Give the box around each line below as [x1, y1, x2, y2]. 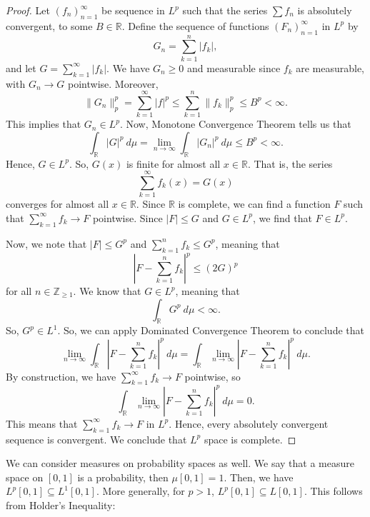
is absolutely [297, 3, 352, 17]
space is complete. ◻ [204, 431, 296, 446]
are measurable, [296, 60, 365, 75]
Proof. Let [6, 3, 50, 17]
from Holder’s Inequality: [6, 497, 116, 512]
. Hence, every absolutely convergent [169, 416, 329, 431]
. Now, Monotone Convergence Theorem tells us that [119, 116, 351, 131]
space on [6, 469, 44, 484]
